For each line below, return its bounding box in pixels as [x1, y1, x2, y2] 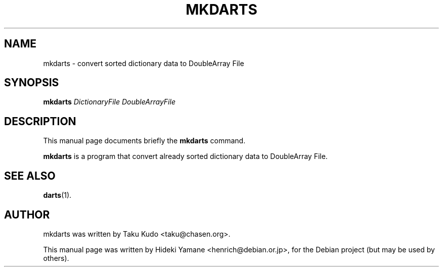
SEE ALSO [4, 169, 56, 182]
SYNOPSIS [4, 76, 59, 89]
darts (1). [43, 191, 72, 200]
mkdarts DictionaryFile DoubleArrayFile [43, 97, 175, 106]
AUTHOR [4, 208, 50, 221]
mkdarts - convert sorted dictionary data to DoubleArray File [43, 59, 244, 68]
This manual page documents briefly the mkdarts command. [43, 136, 246, 145]
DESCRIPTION [4, 115, 76, 128]
